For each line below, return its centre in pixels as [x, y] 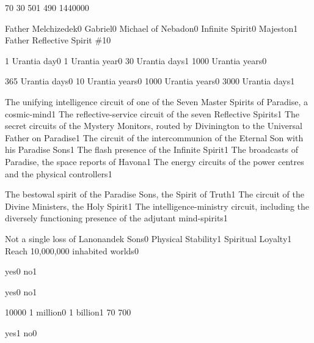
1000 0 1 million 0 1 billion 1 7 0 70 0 [68, 312]
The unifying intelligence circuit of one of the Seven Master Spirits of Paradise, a [157, 101]
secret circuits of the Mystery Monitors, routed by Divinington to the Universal [154, 126]
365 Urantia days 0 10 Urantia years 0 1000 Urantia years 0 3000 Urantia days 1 [150, 81]
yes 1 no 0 [21, 332]
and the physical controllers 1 [59, 173]
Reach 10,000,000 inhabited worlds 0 [72, 250]
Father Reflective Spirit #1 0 [58, 40]
